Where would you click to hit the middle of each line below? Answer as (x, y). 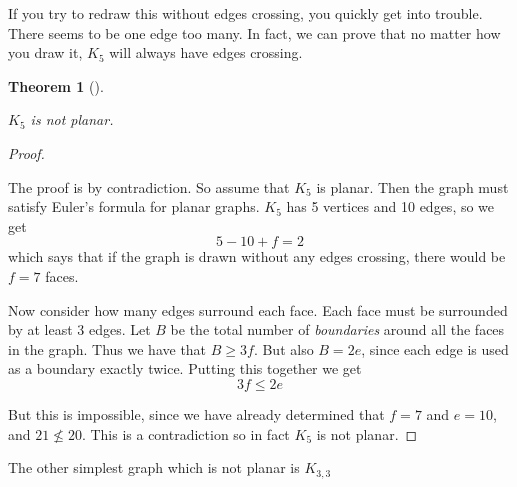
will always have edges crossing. (206, 52)
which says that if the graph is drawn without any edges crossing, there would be (257, 256)
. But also (283, 348)
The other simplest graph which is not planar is (154, 467)
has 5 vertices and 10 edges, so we (390, 206)
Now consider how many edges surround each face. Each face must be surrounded (258, 309)
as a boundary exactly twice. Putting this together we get (185, 368)
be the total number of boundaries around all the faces (337, 329)
